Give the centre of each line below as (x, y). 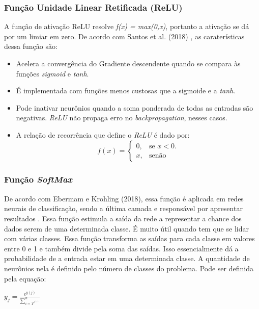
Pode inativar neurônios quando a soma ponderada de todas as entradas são (135, 107)
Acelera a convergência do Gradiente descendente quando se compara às (128, 63)
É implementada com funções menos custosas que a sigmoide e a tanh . (126, 91)
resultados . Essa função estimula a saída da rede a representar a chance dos (123, 218)
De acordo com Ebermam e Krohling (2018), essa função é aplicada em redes (124, 198)
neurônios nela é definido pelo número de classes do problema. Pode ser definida (129, 268)
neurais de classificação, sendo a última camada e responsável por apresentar (123, 208)
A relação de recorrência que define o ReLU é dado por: (103, 134)
